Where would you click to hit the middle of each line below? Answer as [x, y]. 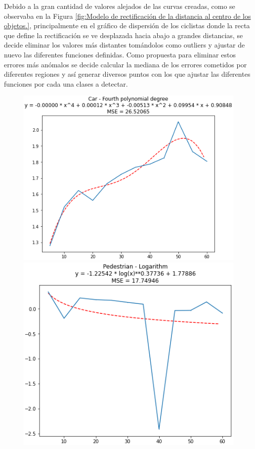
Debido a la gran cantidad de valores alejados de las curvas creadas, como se [120, 6]
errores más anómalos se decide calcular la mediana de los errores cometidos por [126, 64]
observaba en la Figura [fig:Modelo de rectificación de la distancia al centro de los [127, 16]
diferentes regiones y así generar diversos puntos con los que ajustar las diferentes [127, 74]
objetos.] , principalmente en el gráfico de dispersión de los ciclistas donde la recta [127, 25]
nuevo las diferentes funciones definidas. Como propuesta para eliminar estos [120, 54]
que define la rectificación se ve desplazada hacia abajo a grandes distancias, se [124, 35]
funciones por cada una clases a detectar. [66, 83]
